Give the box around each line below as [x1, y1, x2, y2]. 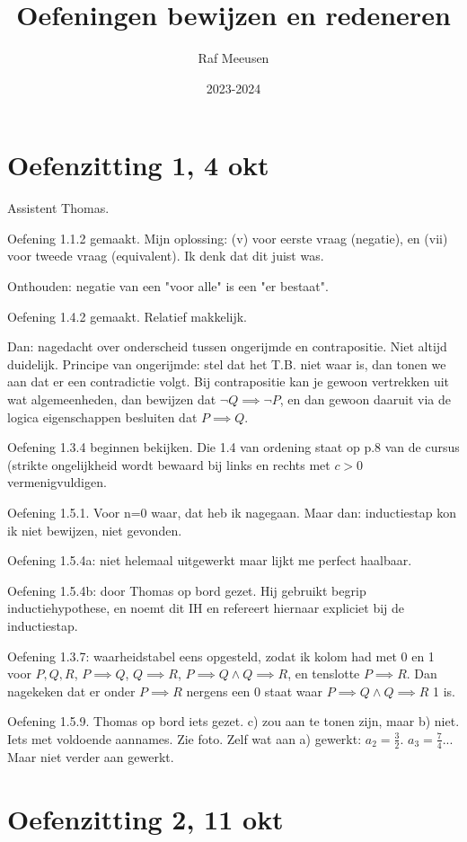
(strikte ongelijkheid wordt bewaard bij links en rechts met [7, 455, 330, 474]
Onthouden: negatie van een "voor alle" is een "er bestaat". [7, 277, 329, 296]
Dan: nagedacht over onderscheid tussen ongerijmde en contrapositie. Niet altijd [7, 337, 447, 356]
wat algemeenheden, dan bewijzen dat [7, 390, 216, 408]
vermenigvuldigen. [7, 473, 107, 492]
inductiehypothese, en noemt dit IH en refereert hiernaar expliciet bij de [7, 598, 405, 617]
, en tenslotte [287, 664, 360, 683]
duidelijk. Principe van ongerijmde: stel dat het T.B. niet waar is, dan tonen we [7, 354, 446, 373]
